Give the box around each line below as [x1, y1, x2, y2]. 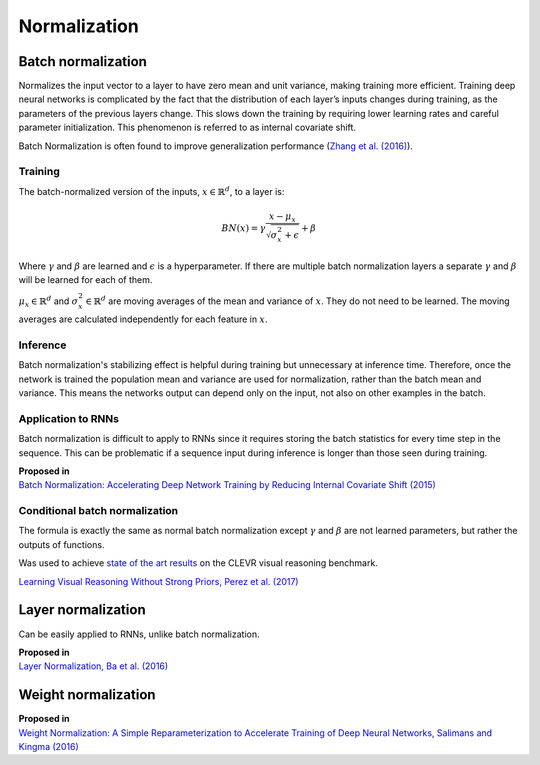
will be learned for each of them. [18, 274, 153, 286]
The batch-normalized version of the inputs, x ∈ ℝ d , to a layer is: [18, 185, 285, 197]
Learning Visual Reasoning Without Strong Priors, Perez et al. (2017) [18, 575, 299, 587]
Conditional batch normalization [18, 504, 179, 518]
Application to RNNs [18, 411, 120, 425]
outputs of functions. [18, 538, 105, 550]
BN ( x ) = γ [221, 223, 266, 234]
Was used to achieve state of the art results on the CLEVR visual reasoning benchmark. [18, 557, 379, 569]
